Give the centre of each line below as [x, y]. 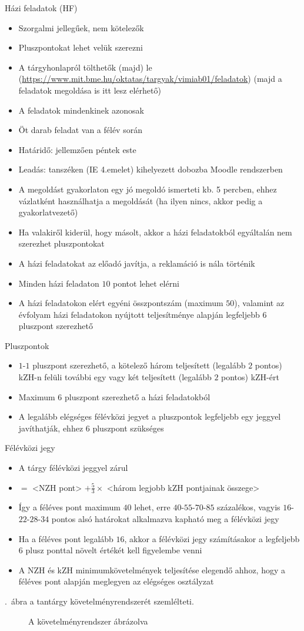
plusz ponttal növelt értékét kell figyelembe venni [114, 550]
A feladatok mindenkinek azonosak [81, 110]
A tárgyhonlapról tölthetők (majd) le [85, 67]
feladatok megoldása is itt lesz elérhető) [90, 90]
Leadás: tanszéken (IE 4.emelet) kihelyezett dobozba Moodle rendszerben [151, 169]
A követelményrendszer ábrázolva [88, 621]
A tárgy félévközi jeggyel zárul [73, 468]
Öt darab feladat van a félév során [80, 130]
